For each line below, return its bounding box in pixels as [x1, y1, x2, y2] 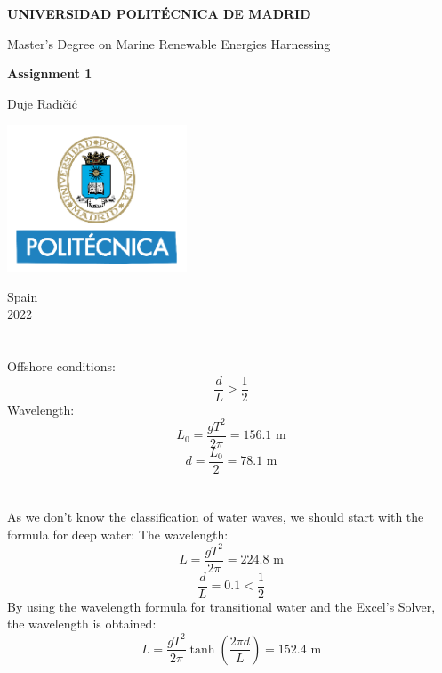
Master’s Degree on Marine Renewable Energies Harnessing [7, 34, 331, 53]
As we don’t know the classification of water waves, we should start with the [7, 507, 424, 525]
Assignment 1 [7, 64, 92, 83]
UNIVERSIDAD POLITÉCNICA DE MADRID [7, 4, 311, 22]
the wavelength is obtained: [7, 614, 157, 633]
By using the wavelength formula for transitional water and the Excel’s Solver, [7, 596, 436, 615]
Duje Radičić [7, 93, 77, 112]
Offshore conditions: [7, 356, 116, 375]
